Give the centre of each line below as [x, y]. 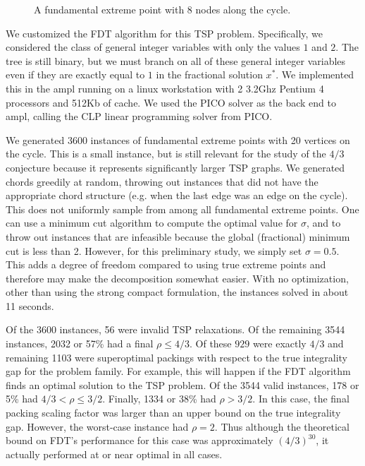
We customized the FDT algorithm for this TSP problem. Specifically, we [165, 33]
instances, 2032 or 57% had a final [80, 343]
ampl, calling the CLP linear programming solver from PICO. [139, 116]
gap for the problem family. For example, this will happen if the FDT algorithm [178, 371]
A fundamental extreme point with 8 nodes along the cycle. [162, 9]
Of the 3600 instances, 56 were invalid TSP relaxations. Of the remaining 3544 [175, 329]
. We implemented [315, 74]
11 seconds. [30, 305]
